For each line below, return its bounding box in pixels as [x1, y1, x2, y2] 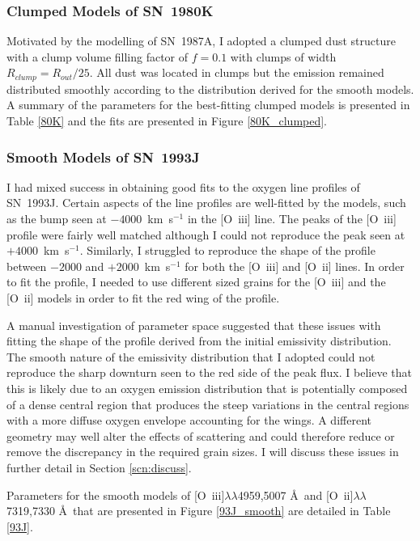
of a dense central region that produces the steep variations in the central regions [6, 395, 409, 412]
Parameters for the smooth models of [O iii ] [6, 486, 225, 503]
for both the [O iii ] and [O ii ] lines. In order [185, 257, 405, 274]
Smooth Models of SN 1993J [6, 146, 200, 167]
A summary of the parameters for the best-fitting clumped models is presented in [6, 96, 410, 113]
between [6, 257, 47, 274]
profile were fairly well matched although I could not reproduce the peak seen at [6, 226, 405, 243]
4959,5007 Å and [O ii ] [237, 486, 354, 503]
